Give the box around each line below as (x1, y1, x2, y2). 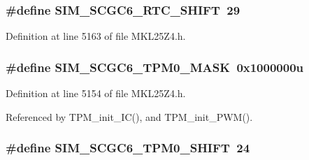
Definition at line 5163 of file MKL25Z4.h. (6, 29, 186, 43)
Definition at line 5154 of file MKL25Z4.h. (6, 86, 186, 101)
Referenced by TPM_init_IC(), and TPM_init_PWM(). (6, 109, 253, 124)
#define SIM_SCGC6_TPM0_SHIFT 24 (6, 139, 250, 157)
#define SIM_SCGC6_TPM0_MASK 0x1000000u (6, 58, 304, 75)
